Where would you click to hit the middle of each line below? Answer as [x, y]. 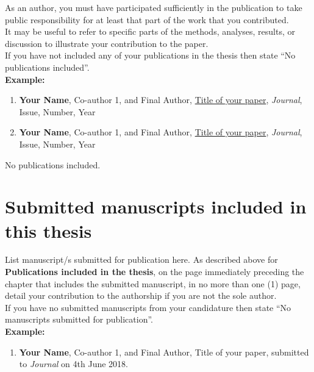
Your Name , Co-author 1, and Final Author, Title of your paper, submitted [164, 352]
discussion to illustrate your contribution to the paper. [107, 43]
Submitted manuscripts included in [156, 206]
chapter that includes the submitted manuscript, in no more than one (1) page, [153, 283]
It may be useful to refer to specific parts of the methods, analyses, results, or [150, 31]
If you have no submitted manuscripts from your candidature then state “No [148, 307]
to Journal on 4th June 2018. [73, 364]
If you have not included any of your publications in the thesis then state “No [150, 55]
